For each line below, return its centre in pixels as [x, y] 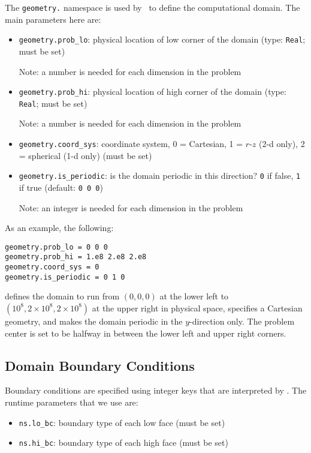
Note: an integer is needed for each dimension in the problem [131, 207]
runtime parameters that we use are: [72, 402]
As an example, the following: [59, 228]
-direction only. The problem [242, 321]
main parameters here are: [53, 19]
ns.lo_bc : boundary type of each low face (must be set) [122, 422]
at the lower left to [194, 296]
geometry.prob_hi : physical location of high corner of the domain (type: [153, 91]
